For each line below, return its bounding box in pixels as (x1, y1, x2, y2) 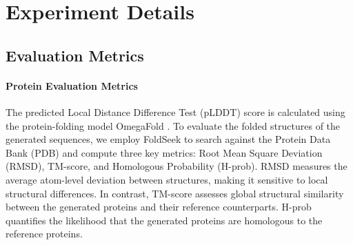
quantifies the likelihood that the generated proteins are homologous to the (6, 213, 323, 227)
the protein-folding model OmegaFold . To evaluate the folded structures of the (6, 118, 341, 133)
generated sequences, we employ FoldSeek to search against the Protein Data (6, 132, 331, 146)
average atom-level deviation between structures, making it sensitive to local (6, 172, 328, 186)
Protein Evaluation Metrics (6, 78, 138, 92)
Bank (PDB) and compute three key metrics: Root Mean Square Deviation (6, 145, 323, 159)
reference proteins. (6, 226, 83, 241)
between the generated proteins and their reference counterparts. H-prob (6, 199, 312, 214)
